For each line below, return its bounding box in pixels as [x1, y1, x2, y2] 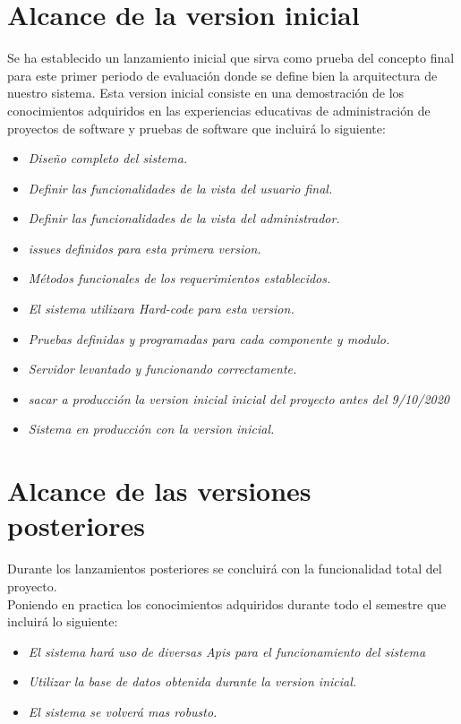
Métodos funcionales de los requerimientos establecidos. [28, 269, 331, 288]
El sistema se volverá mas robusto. [28, 702, 218, 720]
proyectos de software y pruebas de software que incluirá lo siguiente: [7, 118, 386, 137]
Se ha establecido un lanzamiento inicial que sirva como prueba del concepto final [7, 48, 455, 67]
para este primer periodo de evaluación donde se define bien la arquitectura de [7, 65, 438, 84]
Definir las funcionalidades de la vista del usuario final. [28, 178, 333, 197]
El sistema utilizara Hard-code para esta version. [28, 299, 295, 318]
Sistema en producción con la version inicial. [28, 419, 275, 438]
